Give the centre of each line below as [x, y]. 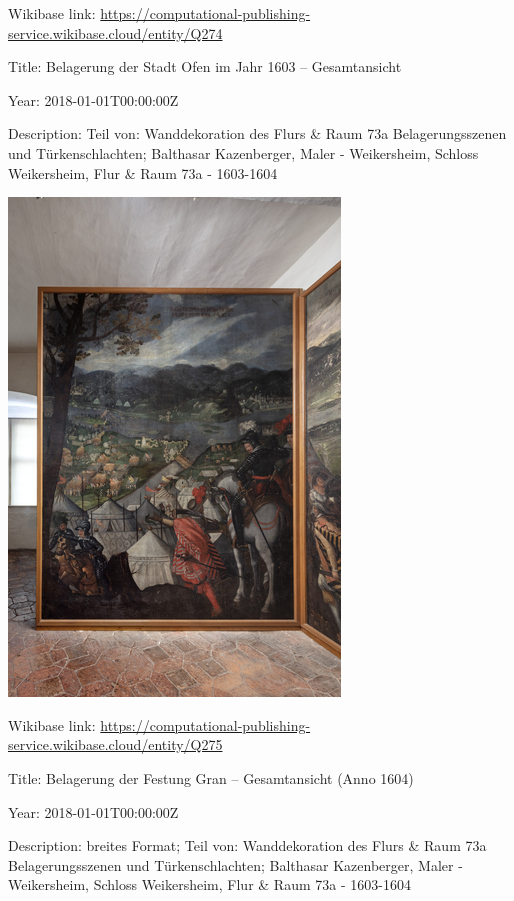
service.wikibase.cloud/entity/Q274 [115, 32]
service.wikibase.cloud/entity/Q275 [115, 744]
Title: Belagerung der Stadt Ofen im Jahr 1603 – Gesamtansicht [205, 66]
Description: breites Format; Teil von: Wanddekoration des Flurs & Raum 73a [247, 845]
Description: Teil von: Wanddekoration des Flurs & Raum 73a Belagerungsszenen [257, 133]
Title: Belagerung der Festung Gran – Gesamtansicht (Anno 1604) [211, 777]
